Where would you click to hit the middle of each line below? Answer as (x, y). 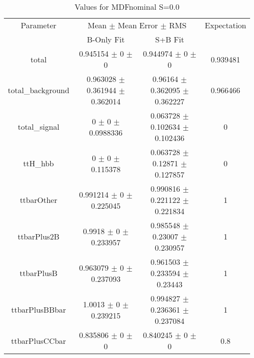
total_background (39, 90)
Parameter (39, 25)
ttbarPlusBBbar (38, 309)
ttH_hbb (39, 163)
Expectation (225, 25)
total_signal (39, 127)
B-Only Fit (106, 39)
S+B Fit (169, 39)
